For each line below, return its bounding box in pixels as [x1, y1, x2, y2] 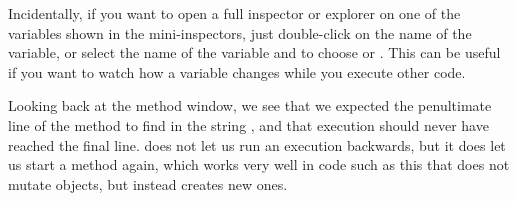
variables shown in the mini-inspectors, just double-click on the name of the [8, 22, 472, 43]
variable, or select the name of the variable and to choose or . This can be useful [8, 42, 501, 63]
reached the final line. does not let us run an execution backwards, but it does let [8, 134, 506, 155]
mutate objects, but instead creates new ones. [8, 173, 288, 194]
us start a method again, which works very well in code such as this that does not [8, 154, 510, 175]
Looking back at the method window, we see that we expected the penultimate [8, 95, 492, 116]
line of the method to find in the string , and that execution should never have [8, 114, 489, 135]
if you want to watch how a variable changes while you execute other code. [8, 61, 466, 82]
